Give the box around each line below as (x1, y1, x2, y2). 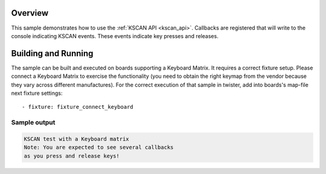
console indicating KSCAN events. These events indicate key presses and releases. (11, 32, 219, 39)
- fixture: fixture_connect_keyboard (22, 103, 134, 111)
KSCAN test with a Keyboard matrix (24, 135, 129, 142)
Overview (11, 8, 49, 18)
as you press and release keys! (24, 152, 120, 159)
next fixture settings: (11, 89, 63, 97)
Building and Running (11, 48, 94, 59)
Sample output (11, 118, 56, 127)
